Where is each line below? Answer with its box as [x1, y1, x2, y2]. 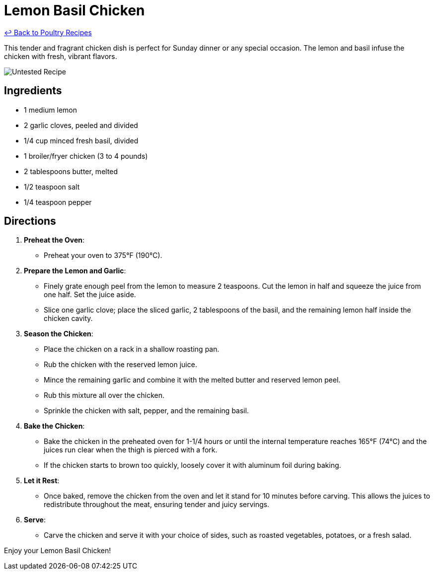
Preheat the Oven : [24, 236, 85, 245]
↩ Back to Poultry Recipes [4, 28, 92, 37]
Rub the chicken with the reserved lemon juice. [44, 360, 197, 369]
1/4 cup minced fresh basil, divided [24, 136, 139, 145]
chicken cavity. [44, 314, 93, 323]
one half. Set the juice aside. [44, 290, 136, 299]
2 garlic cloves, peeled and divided [24, 121, 138, 129]
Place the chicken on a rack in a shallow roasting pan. [44, 345, 219, 354]
